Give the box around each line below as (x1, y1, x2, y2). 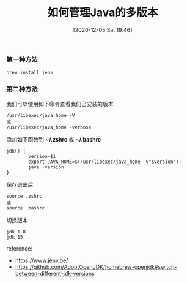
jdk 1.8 (6, 228, 26, 235)
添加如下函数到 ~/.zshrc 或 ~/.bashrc (6, 135, 101, 143)
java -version (28, 164, 64, 170)
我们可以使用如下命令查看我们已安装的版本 (6, 100, 114, 107)
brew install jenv (6, 70, 53, 76)
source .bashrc (6, 205, 45, 211)
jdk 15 (6, 234, 23, 240)
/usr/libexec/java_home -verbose (6, 124, 92, 130)
